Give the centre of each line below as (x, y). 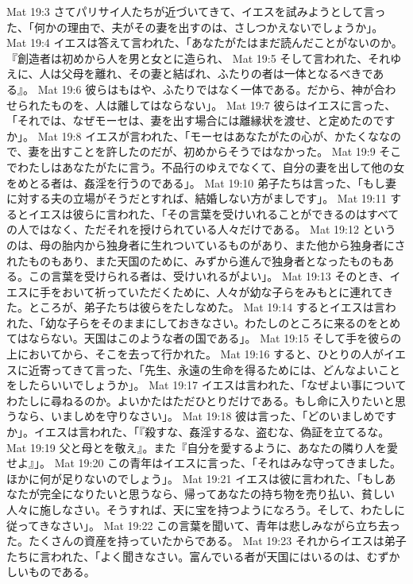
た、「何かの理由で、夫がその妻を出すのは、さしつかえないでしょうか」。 (195, 27)
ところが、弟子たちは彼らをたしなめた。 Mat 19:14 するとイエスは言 (206, 307)
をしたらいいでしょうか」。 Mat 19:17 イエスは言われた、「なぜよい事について (206, 385)
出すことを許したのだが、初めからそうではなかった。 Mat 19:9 (213, 151)
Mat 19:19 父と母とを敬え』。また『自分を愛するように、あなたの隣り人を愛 (203, 447)
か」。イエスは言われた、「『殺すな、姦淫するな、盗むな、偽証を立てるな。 (198, 432)
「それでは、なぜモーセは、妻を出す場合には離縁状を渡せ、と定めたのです (201, 120)
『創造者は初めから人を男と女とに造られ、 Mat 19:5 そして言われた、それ (199, 58)
